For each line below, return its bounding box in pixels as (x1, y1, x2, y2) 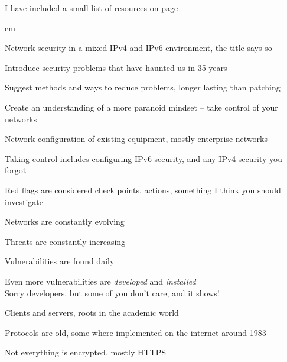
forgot (5, 164, 27, 176)
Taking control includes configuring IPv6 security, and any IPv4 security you (5, 152, 282, 164)
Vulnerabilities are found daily (5, 255, 115, 267)
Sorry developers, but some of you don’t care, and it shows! (5, 286, 220, 299)
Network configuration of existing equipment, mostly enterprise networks (5, 132, 268, 145)
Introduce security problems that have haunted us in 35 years (5, 61, 227, 73)
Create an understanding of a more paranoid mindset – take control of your (5, 101, 278, 113)
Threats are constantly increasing (5, 235, 126, 247)
